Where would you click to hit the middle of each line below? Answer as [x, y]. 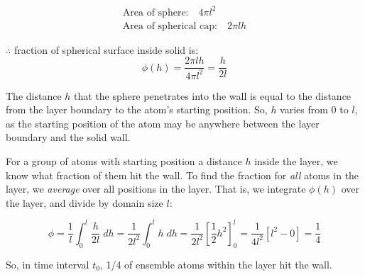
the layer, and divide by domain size [85, 202]
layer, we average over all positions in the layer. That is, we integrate [156, 189]
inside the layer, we [296, 160]
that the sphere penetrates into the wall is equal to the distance [213, 95]
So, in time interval [48, 264]
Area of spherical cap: [170, 26]
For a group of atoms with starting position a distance [124, 160]
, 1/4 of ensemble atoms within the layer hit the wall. [216, 264]
